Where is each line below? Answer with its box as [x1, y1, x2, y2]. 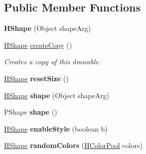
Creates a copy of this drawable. [4, 56, 101, 67]
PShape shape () [4, 107, 57, 117]
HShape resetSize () [4, 73, 69, 83]
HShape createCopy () [4, 39, 72, 50]
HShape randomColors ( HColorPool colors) [4, 140, 143, 151]
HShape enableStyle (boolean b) [4, 123, 108, 134]
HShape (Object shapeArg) [4, 23, 91, 33]
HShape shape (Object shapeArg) [4, 90, 110, 100]
